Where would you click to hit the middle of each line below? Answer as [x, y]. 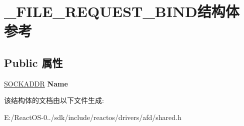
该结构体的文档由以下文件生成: [54, 100]
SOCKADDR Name [36, 83]
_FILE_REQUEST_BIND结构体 [122, 11]
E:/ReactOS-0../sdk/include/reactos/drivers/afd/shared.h [93, 117]
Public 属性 [33, 62]
